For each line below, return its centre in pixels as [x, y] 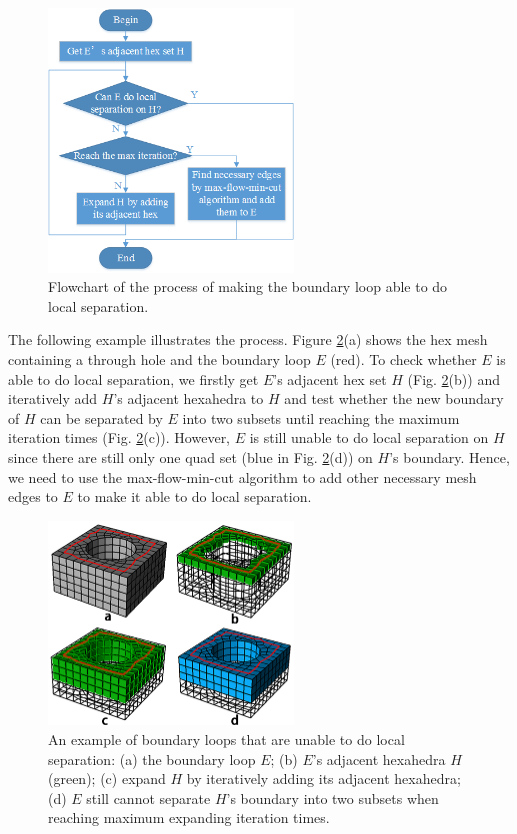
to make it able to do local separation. [194, 496]
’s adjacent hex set [330, 378]
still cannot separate [148, 797]
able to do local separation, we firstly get [133, 378]
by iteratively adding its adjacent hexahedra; [323, 778]
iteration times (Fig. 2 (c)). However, [119, 437]
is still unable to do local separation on [369, 437]
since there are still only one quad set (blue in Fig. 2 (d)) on [190, 456]
